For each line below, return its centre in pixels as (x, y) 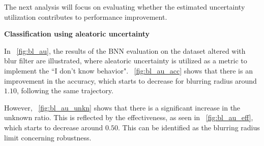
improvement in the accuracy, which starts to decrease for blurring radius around (130, 80)
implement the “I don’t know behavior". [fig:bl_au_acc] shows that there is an (128, 70)
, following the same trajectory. (65, 90)
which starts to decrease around (54, 127)
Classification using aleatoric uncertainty (77, 34)
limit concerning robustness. (48, 137)
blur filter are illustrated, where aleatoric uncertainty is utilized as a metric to (126, 61)
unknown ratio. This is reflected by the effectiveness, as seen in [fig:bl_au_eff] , (129, 117)
